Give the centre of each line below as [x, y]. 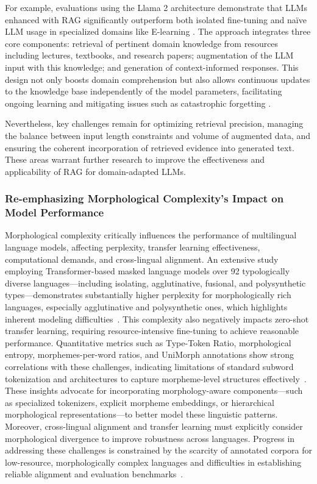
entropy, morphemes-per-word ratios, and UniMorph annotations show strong [149, 354]
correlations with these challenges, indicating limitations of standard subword [149, 366]
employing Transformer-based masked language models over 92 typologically [148, 271]
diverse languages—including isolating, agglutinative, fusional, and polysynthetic [155, 283]
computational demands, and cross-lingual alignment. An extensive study [142, 259]
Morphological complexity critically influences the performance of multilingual [151, 235]
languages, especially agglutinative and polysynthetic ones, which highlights [146, 307]
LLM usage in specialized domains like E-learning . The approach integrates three [158, 31]
